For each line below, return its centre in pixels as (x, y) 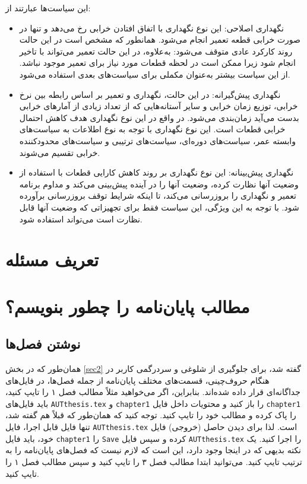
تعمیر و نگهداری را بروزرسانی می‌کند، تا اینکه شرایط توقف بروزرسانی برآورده (158, 195)
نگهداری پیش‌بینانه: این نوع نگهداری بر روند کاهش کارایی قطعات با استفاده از (156, 172)
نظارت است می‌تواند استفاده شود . (81, 219)
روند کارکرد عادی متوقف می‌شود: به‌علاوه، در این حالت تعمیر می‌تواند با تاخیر (156, 51)
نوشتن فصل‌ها (43, 344)
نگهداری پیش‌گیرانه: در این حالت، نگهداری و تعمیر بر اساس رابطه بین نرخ (150, 94)
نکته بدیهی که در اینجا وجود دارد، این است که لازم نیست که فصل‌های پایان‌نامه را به (153, 450)
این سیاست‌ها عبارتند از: (48, 8)
